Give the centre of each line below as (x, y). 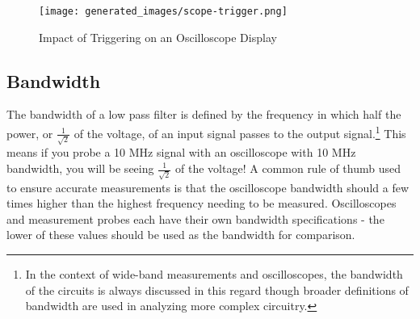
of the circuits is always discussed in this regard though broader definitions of (217, 290)
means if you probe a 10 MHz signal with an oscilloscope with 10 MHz (181, 152)
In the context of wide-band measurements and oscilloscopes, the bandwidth (214, 274)
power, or (30, 133)
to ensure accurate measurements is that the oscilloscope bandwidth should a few (208, 187)
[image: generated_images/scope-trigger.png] (163, 11)
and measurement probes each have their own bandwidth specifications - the (195, 218)
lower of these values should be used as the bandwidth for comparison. (181, 235)
